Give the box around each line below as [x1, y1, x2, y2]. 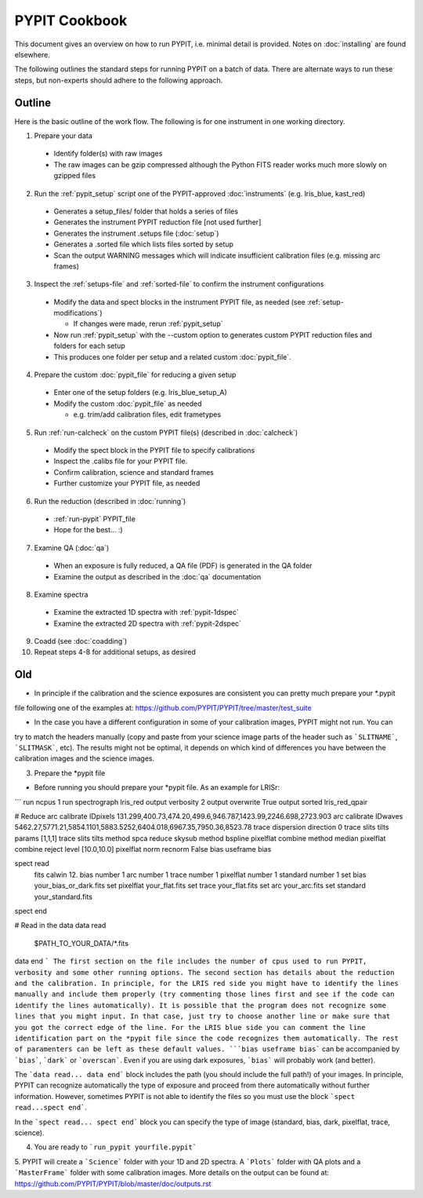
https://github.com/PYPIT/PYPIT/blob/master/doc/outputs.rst [14, 1178, 211, 1189]
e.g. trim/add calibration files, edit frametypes [73, 410, 222, 419]
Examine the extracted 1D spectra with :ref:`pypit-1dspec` [53, 608, 239, 617]
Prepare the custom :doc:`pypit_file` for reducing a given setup [34, 370, 237, 380]
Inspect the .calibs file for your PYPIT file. [53, 456, 188, 466]
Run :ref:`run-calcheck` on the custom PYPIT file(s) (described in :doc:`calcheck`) [34, 428, 298, 437]
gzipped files [53, 171, 96, 181]
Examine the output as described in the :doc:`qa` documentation [53, 572, 262, 581]
